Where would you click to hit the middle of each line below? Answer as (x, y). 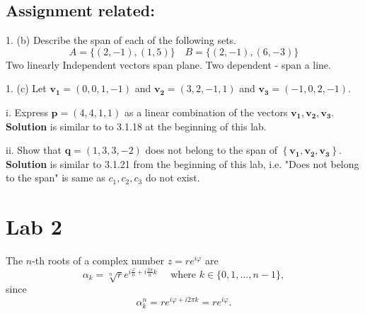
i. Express (27, 112)
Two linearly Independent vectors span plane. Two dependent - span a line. (168, 64)
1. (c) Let (26, 88)
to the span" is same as (56, 178)
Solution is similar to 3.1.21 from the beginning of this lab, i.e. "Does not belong (182, 163)
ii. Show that (34, 150)
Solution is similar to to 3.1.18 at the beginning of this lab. (136, 126)
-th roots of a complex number (98, 260)
